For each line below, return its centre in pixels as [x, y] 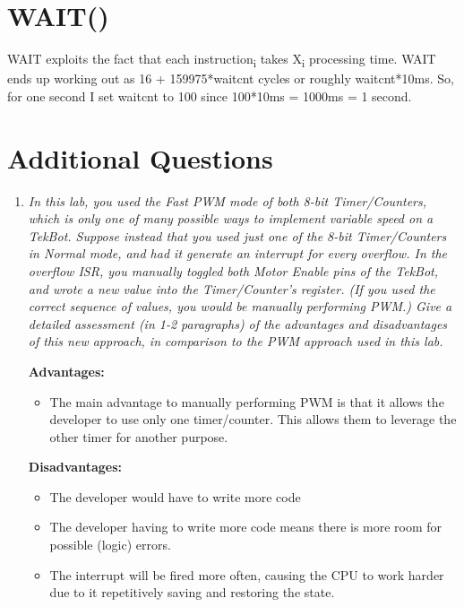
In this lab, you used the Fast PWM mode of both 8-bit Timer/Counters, [228, 200]
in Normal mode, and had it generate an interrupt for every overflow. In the [238, 253]
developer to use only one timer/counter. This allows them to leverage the [253, 419]
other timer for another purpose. [139, 436]
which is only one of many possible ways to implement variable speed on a [231, 218]
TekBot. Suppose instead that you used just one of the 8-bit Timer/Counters [237, 235]
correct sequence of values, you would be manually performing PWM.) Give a [240, 306]
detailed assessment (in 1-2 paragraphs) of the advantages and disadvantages [238, 323]
